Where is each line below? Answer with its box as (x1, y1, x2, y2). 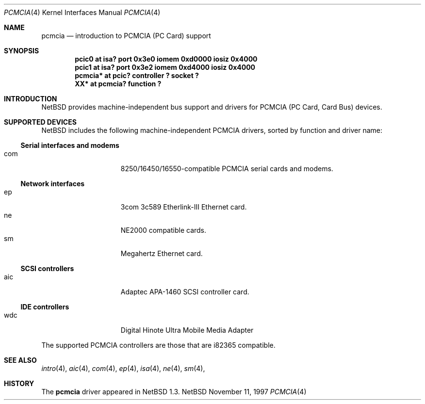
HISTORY (4, 379, 34, 388)
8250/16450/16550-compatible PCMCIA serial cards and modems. (120, 164, 333, 173)
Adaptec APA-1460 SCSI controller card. (120, 288, 249, 296)
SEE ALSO (4, 356, 37, 364)
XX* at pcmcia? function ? (75, 80, 162, 88)
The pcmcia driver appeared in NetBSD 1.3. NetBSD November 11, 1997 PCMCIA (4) (41, 388, 307, 396)
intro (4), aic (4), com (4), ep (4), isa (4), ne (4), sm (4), (41, 364, 205, 372)
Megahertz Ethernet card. (120, 249, 203, 258)
